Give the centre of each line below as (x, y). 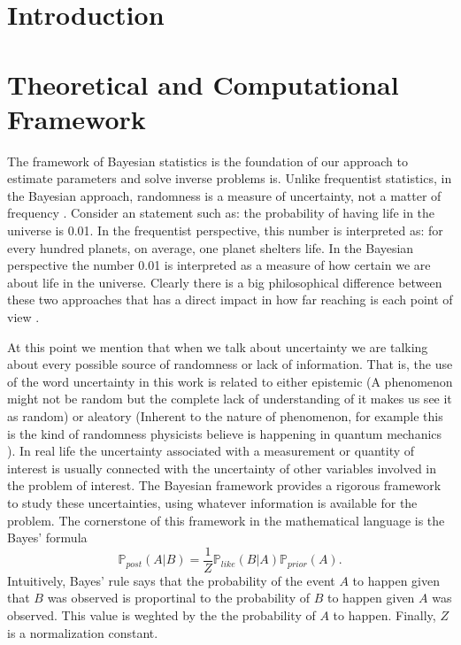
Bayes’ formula (47, 537)
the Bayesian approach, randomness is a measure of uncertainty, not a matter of (224, 195)
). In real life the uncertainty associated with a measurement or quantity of (211, 451)
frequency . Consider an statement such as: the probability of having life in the (221, 213)
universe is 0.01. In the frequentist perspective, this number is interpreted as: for (225, 230)
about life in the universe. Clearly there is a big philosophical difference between (225, 282)
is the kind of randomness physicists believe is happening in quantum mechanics (225, 433)
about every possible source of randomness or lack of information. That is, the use (230, 364)
